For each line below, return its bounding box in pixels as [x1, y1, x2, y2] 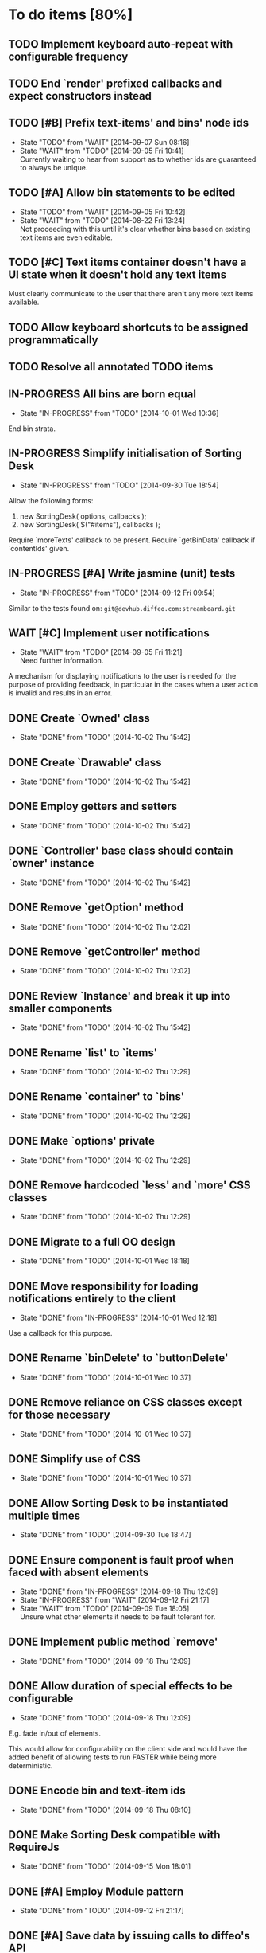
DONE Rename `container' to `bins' [8, 1090, 185, 1104]
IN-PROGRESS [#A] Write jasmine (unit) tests [8, 567, 236, 581]
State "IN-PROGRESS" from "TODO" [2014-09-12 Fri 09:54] [19, 588, 216, 597]
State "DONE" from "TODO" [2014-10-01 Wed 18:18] [19, 1256, 191, 1266]
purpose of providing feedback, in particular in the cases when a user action [8, 679, 259, 690]
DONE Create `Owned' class [8, 711, 150, 725]
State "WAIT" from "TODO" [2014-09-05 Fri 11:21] [19, 648, 183, 657]
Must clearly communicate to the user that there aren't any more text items [8, 289, 253, 299]
